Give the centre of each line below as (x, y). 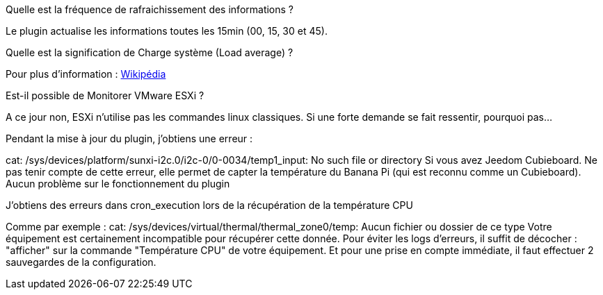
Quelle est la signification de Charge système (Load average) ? (150, 52)
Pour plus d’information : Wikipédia (86, 74)
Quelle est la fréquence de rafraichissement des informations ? (150, 9)
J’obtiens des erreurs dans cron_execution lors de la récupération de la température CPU (209, 205)
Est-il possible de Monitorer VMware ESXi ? (105, 95)
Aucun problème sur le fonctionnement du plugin (118, 184)
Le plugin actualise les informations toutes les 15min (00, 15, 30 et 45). (167, 31)
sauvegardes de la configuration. (81, 262)
